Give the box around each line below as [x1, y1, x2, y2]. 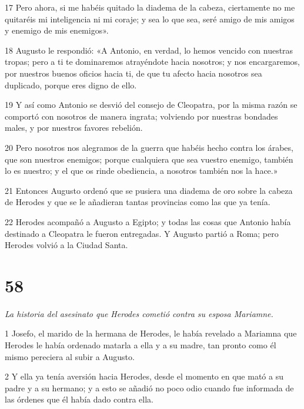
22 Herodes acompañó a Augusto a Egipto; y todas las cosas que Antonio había [5, 215, 291, 227]
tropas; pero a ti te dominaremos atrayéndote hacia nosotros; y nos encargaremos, [5, 55, 300, 68]
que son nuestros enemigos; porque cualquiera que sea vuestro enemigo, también [5, 153, 293, 165]
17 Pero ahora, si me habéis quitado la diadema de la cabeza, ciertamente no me [5, 1, 295, 13]
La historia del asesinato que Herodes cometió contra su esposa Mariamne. [5, 307, 273, 319]
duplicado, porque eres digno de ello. [5, 78, 137, 91]
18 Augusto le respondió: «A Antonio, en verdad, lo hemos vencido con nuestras [5, 44, 293, 56]
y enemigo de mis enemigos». [5, 24, 109, 37]
